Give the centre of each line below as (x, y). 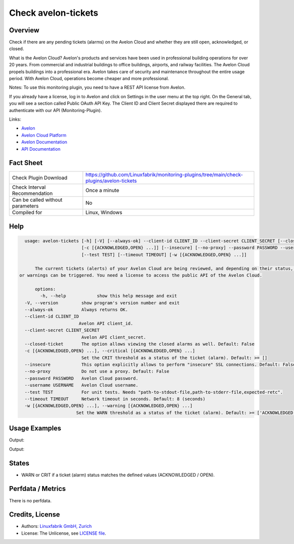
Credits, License (35, 515)
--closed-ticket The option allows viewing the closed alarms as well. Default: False (140, 344)
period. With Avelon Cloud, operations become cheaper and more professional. (89, 79)
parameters (25, 206)
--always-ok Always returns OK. (76, 310)
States (19, 463)
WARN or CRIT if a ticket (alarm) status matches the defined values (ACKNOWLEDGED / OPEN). (118, 475)
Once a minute (102, 190)
